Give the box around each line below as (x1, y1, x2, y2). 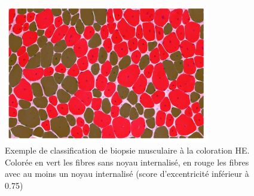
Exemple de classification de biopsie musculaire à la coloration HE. (5, 144, 250, 157)
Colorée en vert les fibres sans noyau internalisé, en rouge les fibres (5, 155, 249, 168)
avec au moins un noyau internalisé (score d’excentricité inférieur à (5, 167, 249, 180)
